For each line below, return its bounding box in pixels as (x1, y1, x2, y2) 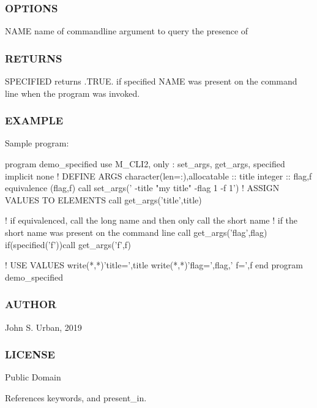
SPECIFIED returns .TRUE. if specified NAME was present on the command (5, 75, 297, 88)
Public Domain (5, 371, 61, 383)
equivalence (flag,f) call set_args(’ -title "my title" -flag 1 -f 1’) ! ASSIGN (5, 181, 280, 194)
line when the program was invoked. (5, 86, 140, 99)
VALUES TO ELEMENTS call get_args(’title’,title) (5, 193, 202, 206)
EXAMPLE (5, 113, 64, 128)
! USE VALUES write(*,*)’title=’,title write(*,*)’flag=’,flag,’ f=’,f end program (5, 259, 303, 271)
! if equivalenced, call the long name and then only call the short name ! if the (5, 214, 298, 227)
